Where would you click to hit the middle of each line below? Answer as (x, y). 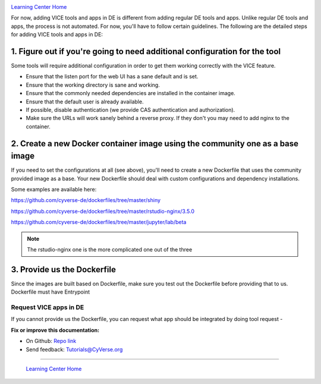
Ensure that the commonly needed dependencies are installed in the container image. (131, 93)
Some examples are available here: (54, 190)
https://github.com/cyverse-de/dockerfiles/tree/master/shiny (86, 200)
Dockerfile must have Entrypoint (51, 292)
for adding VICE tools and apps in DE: (57, 34)
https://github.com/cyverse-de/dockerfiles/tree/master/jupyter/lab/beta (99, 222)
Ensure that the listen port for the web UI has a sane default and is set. (112, 77)
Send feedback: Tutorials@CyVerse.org (74, 349)
